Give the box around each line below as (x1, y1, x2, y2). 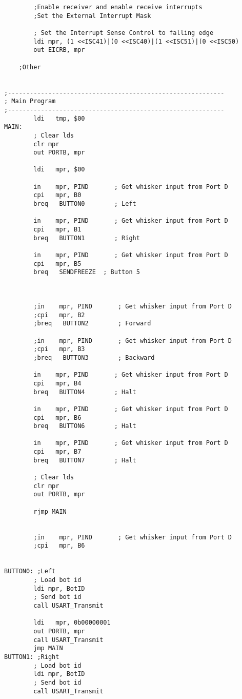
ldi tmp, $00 (33, 114, 85, 122)
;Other (18, 63, 41, 71)
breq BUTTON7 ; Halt (33, 456, 136, 464)
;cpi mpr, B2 (33, 311, 85, 319)
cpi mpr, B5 (33, 260, 82, 267)
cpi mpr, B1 (33, 226, 82, 234)
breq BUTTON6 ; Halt (33, 422, 136, 430)
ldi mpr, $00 (33, 166, 85, 173)
